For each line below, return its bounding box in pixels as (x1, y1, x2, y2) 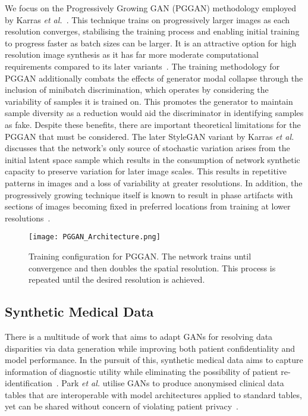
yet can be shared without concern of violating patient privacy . (5, 400, 239, 412)
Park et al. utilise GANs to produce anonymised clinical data (61, 377, 284, 389)
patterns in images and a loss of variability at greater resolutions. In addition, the (5, 176, 303, 189)
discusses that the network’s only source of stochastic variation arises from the (5, 142, 290, 154)
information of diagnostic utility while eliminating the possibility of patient (5, 365, 278, 377)
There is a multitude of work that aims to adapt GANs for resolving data (5, 330, 273, 342)
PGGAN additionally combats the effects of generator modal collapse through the (5, 71, 303, 84)
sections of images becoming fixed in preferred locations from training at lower (5, 200, 291, 212)
